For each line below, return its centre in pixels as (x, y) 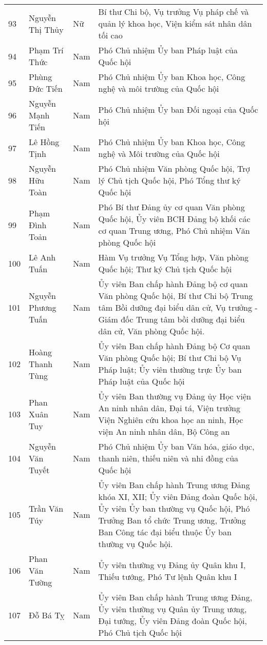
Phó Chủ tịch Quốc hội (140, 632)
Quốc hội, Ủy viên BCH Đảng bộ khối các (174, 219)
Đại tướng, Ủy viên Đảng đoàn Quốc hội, (173, 621)
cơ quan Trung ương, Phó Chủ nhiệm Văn (174, 230)
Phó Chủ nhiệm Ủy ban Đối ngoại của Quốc (178, 109)
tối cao (110, 35)
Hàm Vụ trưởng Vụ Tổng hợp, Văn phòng (174, 257)
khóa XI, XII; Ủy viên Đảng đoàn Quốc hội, (178, 497)
